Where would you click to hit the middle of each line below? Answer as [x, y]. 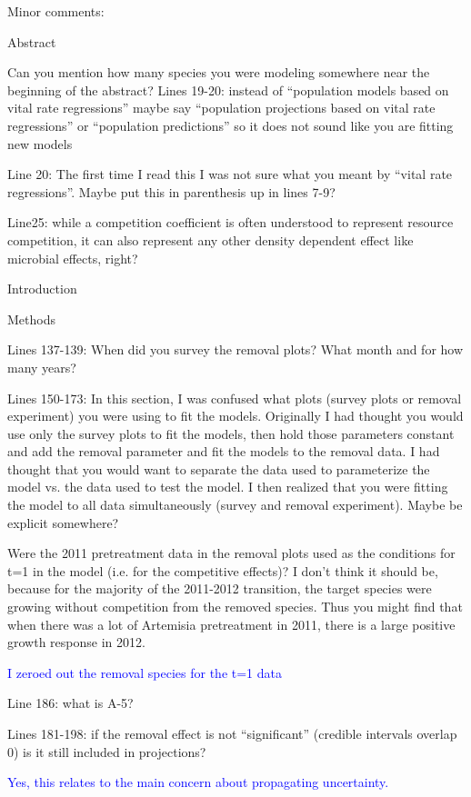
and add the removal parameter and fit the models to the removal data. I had [224, 451]
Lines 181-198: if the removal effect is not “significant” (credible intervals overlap [232, 733]
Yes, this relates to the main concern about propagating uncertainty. [198, 782]
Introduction [42, 289]
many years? [42, 367]
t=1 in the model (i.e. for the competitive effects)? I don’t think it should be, [223, 570]
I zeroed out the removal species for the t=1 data [145, 672]
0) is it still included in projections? [107, 751]
